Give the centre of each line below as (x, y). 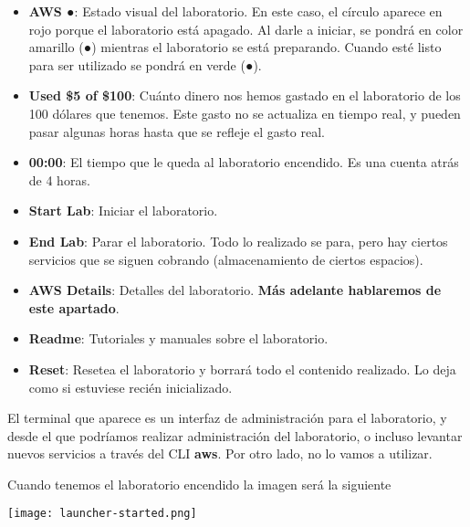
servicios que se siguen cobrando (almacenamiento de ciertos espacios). (226, 259)
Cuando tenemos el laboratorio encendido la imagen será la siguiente (199, 484)
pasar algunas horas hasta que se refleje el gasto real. (177, 131)
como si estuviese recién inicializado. (131, 387)
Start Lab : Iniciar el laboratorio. (123, 211)
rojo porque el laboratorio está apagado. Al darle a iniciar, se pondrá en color (246, 29)
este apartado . (74, 307)
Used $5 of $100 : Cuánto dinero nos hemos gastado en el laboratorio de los (245, 95)
